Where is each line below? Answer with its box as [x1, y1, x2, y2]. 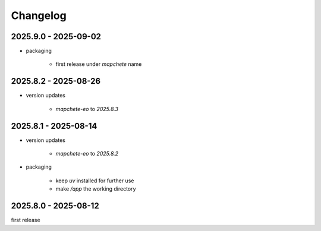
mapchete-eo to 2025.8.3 [55, 105, 119, 112]
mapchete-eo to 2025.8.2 [55, 150, 119, 157]
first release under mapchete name [55, 61, 142, 68]
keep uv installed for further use [55, 177, 134, 184]
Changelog [11, 9, 67, 22]
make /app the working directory [55, 185, 136, 192]
